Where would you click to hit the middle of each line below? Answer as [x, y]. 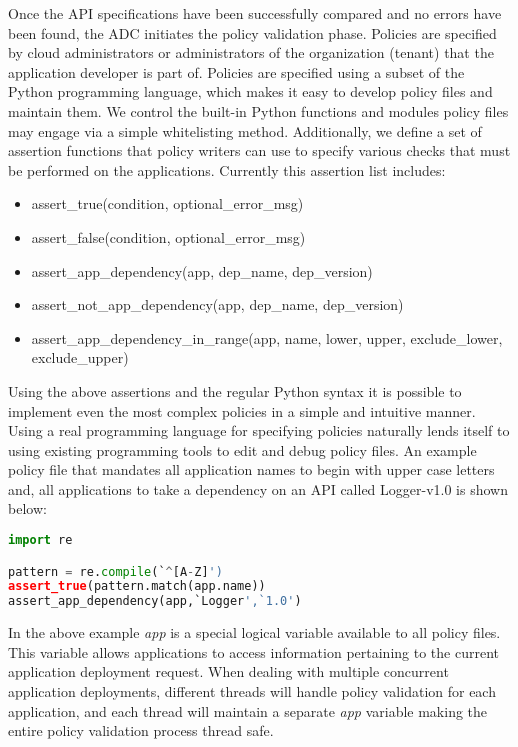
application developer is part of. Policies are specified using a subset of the [236, 71]
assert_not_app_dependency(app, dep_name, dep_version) [217, 304]
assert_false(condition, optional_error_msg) [168, 236]
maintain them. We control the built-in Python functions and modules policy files [258, 110]
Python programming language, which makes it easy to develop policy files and [250, 91]
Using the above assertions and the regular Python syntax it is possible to [235, 390]
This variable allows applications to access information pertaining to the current [253, 651]
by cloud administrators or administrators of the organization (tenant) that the [251, 52]
